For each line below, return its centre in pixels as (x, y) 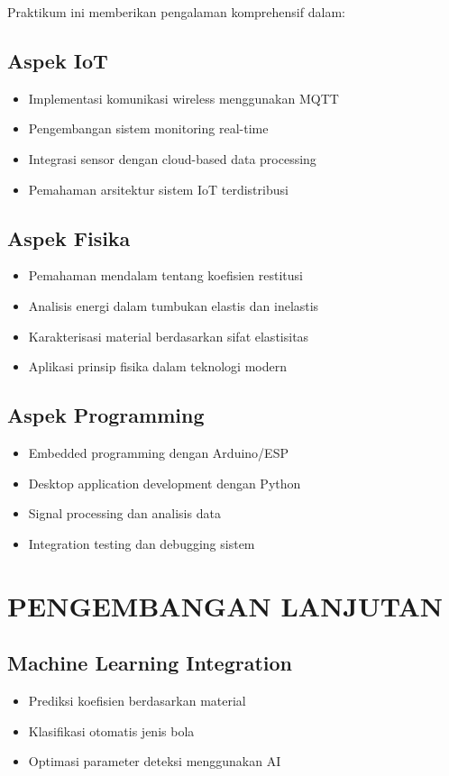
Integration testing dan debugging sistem (142, 543)
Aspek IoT (58, 60)
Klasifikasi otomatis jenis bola (111, 730)
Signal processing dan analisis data (124, 513)
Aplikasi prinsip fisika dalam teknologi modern (157, 366)
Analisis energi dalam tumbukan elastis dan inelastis (174, 305)
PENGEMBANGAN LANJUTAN (225, 605)
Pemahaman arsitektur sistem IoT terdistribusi (158, 189)
